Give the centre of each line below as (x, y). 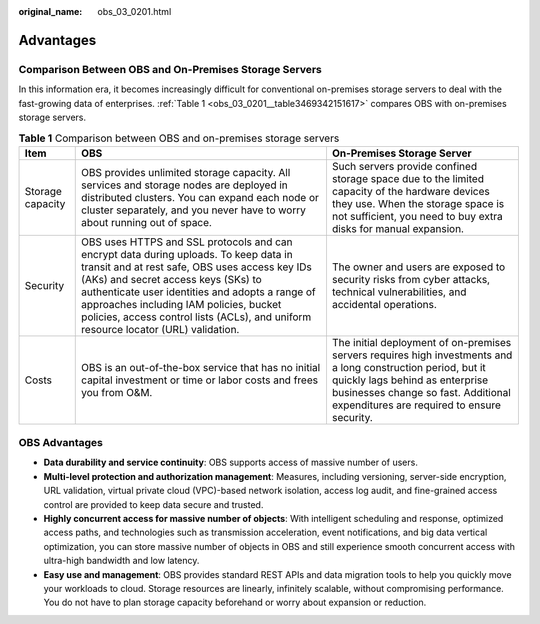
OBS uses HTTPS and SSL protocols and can (187, 242)
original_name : (50, 11)
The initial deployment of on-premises (421, 342)
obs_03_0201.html (134, 11)
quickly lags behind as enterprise (410, 380)
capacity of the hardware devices (410, 191)
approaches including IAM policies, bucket (181, 304)
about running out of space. (146, 222)
